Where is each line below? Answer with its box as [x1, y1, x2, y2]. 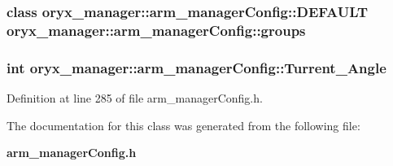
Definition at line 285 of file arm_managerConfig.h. [7, 89, 263, 106]
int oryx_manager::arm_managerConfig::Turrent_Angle [7, 57, 386, 77]
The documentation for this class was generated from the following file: [7, 116, 360, 133]
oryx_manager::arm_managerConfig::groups [7, 20, 306, 40]
